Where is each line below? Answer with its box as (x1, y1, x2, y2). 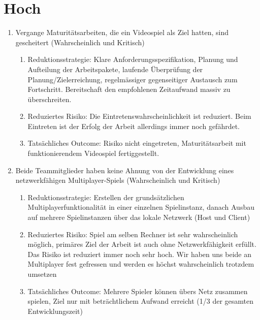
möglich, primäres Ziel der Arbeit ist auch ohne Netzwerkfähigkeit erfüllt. (27, 239, 256, 249)
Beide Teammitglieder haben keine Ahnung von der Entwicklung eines (15, 165, 234, 175)
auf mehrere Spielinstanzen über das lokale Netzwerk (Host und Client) (27, 212, 250, 222)
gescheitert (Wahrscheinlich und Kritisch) (15, 37, 145, 47)
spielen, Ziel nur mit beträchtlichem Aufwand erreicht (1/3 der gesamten (27, 296, 254, 306)
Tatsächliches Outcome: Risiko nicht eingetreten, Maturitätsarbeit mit (27, 138, 246, 148)
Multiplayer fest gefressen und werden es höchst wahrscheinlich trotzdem (27, 259, 254, 269)
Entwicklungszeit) (27, 305, 83, 316)
